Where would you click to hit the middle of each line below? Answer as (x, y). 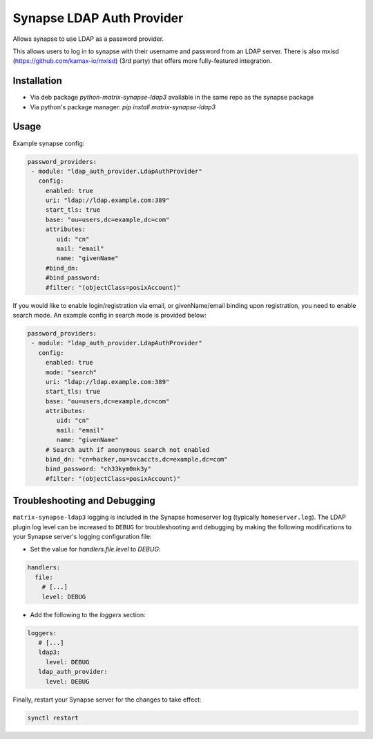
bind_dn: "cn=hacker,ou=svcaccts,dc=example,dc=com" (136, 459)
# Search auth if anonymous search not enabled (127, 449)
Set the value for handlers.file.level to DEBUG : (95, 549)
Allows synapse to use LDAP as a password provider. (88, 39)
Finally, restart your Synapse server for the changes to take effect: (107, 700)
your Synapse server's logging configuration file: (82, 537)
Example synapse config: (49, 143)
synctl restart (53, 718)
